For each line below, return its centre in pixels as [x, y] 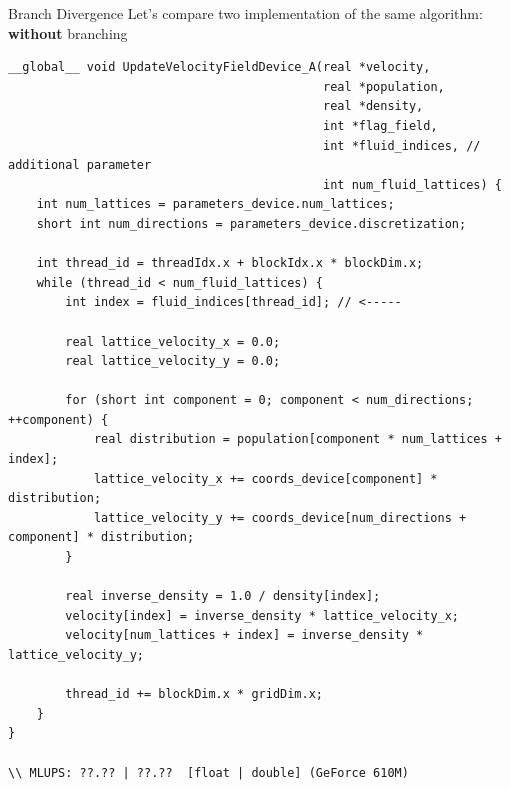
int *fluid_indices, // [402, 145]
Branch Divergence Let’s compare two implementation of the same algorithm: [245, 13]
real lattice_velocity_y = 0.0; [173, 361]
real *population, [384, 86]
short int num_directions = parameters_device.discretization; [251, 223]
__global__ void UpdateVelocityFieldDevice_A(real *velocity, [219, 67]
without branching [68, 32]
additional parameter [80, 165]
